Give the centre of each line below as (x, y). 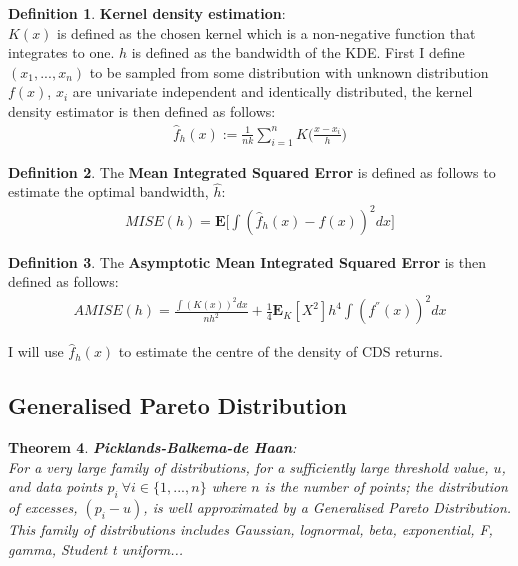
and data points (55, 486)
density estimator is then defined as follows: (142, 110)
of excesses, (43, 507)
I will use (36, 351)
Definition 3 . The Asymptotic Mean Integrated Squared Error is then (247, 261)
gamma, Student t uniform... (96, 548)
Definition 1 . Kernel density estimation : (147, 13)
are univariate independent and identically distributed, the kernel (272, 91)
